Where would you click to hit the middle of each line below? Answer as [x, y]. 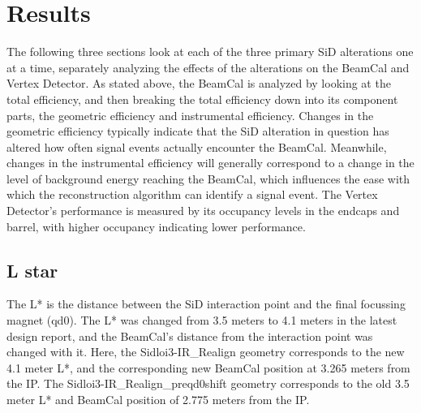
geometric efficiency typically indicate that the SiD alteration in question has [198, 131]
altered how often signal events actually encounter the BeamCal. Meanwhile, [197, 146]
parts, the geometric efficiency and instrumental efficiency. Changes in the [190, 115]
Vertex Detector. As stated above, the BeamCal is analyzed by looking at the [199, 83]
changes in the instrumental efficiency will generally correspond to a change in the [210, 163]
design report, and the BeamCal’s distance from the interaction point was [190, 336]
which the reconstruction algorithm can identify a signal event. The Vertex [192, 194]
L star [32, 270]
